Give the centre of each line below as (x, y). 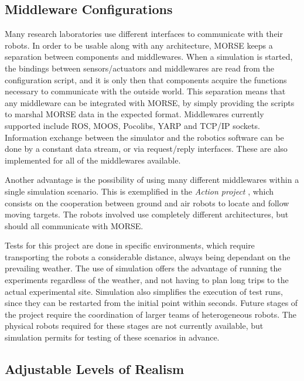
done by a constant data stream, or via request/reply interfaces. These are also (146, 149)
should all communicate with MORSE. (74, 225)
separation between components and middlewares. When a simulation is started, (149, 57)
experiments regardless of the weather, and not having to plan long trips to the (147, 280)
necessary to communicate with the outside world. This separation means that (145, 91)
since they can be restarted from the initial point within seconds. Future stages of (151, 303)
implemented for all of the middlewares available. (93, 160)
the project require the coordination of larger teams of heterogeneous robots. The (151, 314)
